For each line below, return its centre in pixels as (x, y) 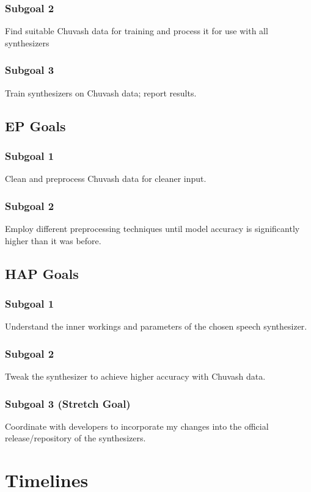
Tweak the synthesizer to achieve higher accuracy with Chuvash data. (135, 376)
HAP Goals (42, 273)
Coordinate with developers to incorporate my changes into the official (137, 426)
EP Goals (35, 125)
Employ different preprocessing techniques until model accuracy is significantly (152, 229)
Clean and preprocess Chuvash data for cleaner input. (106, 179)
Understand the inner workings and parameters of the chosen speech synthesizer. (156, 326)
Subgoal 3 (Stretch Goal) (68, 403)
